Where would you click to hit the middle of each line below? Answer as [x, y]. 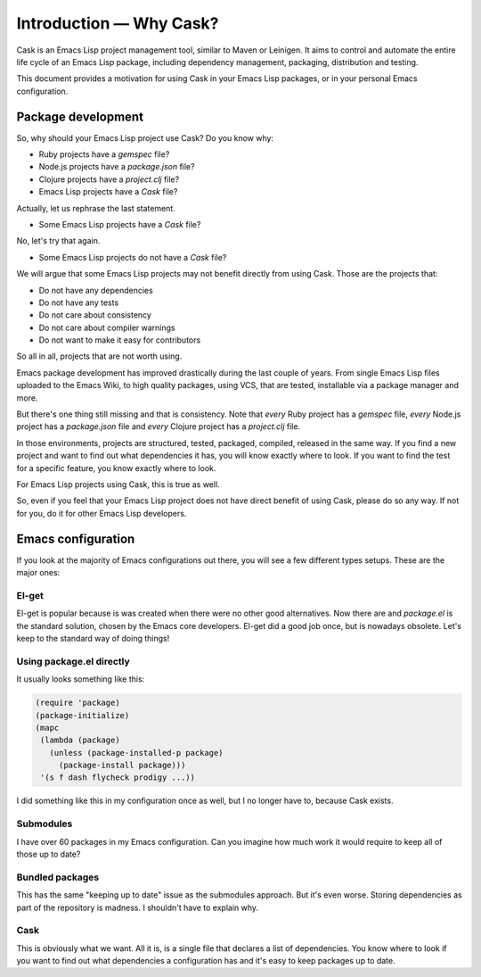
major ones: [38, 573]
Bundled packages [58, 877]
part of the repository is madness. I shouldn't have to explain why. [137, 907]
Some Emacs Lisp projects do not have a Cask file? [133, 257]
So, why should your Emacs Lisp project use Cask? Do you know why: [145, 137]
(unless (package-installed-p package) [136, 753]
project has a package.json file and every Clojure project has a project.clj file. [159, 426]
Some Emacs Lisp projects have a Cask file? [120, 224]
